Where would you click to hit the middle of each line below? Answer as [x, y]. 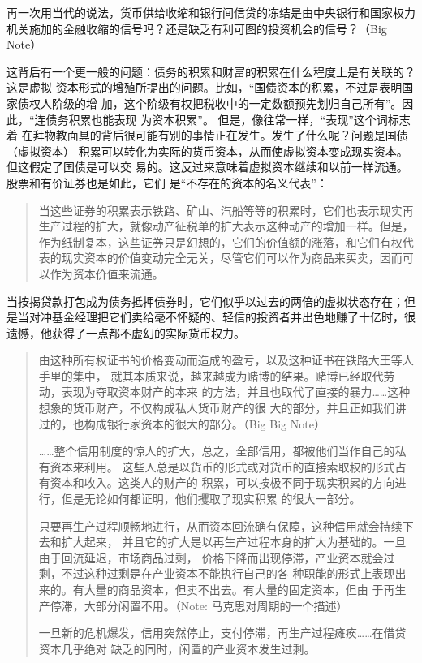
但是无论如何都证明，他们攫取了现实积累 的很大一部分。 [211, 499]
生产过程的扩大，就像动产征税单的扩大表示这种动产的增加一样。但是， [226, 226]
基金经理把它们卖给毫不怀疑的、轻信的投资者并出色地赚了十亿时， [228, 317]
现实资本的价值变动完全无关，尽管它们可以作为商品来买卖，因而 [232, 258]
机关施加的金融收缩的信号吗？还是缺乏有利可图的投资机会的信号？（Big [197, 28]
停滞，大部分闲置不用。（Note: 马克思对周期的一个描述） [199, 605]
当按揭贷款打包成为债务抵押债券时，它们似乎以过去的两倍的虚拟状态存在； [205, 301]
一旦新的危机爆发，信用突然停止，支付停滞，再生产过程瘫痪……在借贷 [222, 633]
